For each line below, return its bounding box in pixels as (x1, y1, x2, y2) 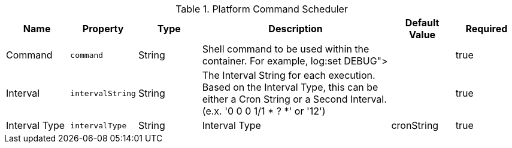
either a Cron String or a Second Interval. (202, 93, 387, 105)
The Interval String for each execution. (202, 69, 375, 81)
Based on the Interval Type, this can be (202, 81, 378, 93)
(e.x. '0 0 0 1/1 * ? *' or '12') (202, 105, 326, 117)
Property (82, 23, 124, 35)
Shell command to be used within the (202, 43, 369, 55)
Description (268, 23, 323, 35)
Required (465, 23, 508, 35)
